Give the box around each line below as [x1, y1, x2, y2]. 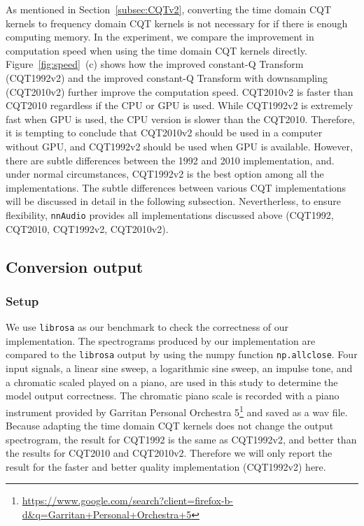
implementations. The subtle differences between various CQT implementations [6, 180, 346, 194]
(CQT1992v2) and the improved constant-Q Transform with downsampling [6, 70, 328, 85]
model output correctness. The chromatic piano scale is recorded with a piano [6, 388, 339, 403]
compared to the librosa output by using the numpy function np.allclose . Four [6, 347, 358, 362]
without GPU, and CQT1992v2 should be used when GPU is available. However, [6, 138, 353, 153]
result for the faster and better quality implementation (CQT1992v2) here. [6, 459, 326, 474]
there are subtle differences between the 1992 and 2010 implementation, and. [6, 152, 335, 167]
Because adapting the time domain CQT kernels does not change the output [6, 418, 334, 433]
